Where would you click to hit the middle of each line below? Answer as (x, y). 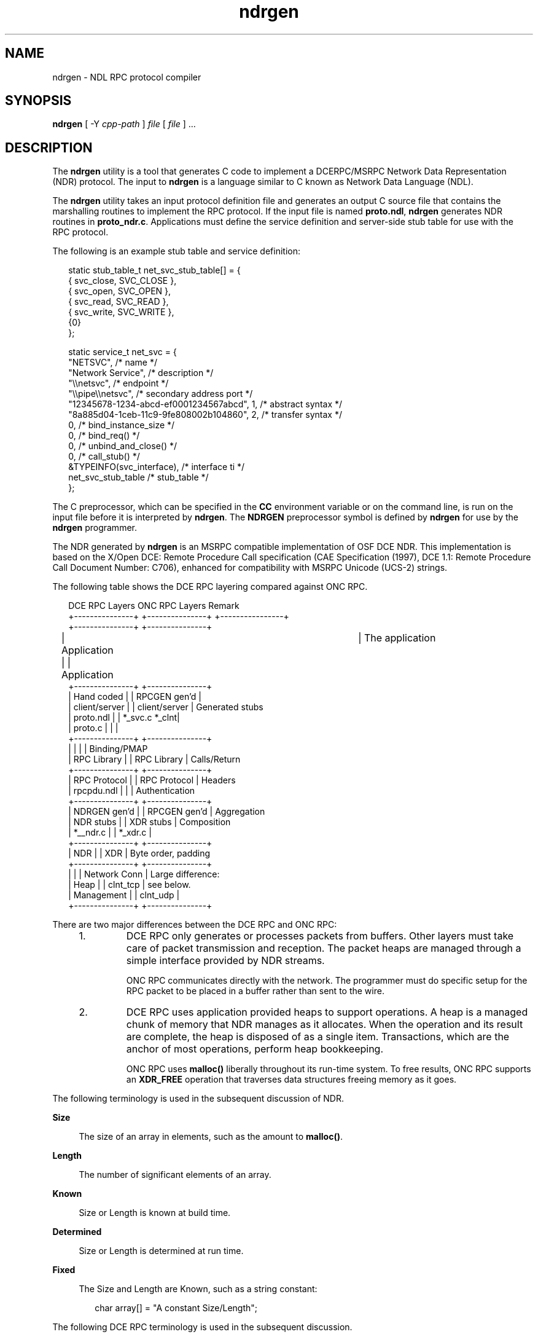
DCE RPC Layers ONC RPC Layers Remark (154, 606)
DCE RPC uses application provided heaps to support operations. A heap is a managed (327, 1012)
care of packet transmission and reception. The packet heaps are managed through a (324, 948)
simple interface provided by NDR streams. (225, 961)
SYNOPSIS (38, 101)
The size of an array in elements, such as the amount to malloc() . (211, 1137)
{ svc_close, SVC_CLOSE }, (123, 281)
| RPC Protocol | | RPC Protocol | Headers (152, 780)
